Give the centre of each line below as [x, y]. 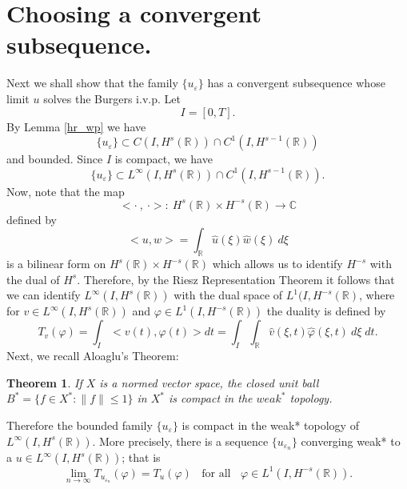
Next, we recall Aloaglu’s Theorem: [93, 356]
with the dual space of [228, 295]
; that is [141, 457]
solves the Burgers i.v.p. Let [112, 98]
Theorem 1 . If [44, 382]
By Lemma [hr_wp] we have [76, 126]
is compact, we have [164, 159]
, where [377, 295]
